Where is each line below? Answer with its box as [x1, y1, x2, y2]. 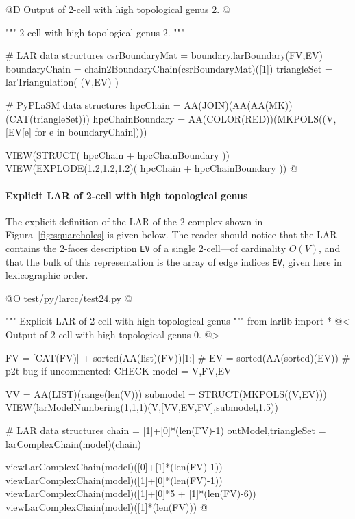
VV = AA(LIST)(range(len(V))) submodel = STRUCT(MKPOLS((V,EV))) [5, 386, 327, 401]
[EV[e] [5, 125, 32, 139]
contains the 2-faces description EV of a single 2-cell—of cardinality [5, 240, 286, 255]
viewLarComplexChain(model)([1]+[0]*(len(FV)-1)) [5, 472, 223, 487]
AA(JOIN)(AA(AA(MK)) [184, 97, 293, 112]
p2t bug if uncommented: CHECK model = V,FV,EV [5, 364, 232, 378]
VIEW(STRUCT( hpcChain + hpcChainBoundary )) [5, 147, 230, 162]
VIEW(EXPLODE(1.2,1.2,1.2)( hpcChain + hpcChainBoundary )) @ [5, 161, 297, 175]
